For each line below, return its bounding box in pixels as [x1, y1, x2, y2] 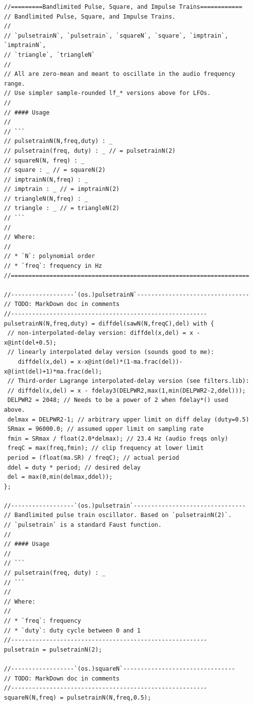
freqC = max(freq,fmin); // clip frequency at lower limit [7, 445, 204, 452]
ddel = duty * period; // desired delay [7, 464, 141, 471]
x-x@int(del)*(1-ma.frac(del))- [77, 358, 183, 365]
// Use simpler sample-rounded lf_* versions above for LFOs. [4, 90, 211, 97]
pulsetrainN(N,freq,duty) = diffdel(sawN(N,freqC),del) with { [4, 320, 214, 327]
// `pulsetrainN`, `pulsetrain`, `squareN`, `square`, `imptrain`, [4, 32, 229, 39]
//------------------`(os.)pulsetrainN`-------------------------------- [4, 291, 250, 298]
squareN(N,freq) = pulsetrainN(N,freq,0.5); [4, 694, 151, 701]
